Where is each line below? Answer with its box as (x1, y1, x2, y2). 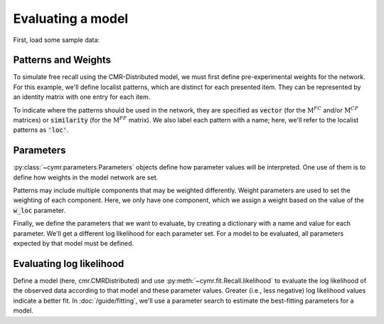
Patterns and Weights (13, 54, 112, 66)
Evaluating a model (13, 11, 129, 26)
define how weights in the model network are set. (13, 173, 159, 182)
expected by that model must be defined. (13, 239, 134, 248)
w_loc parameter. (13, 206, 66, 214)
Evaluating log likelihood (13, 257, 124, 270)
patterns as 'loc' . (13, 125, 69, 135)
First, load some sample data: (13, 36, 100, 44)
